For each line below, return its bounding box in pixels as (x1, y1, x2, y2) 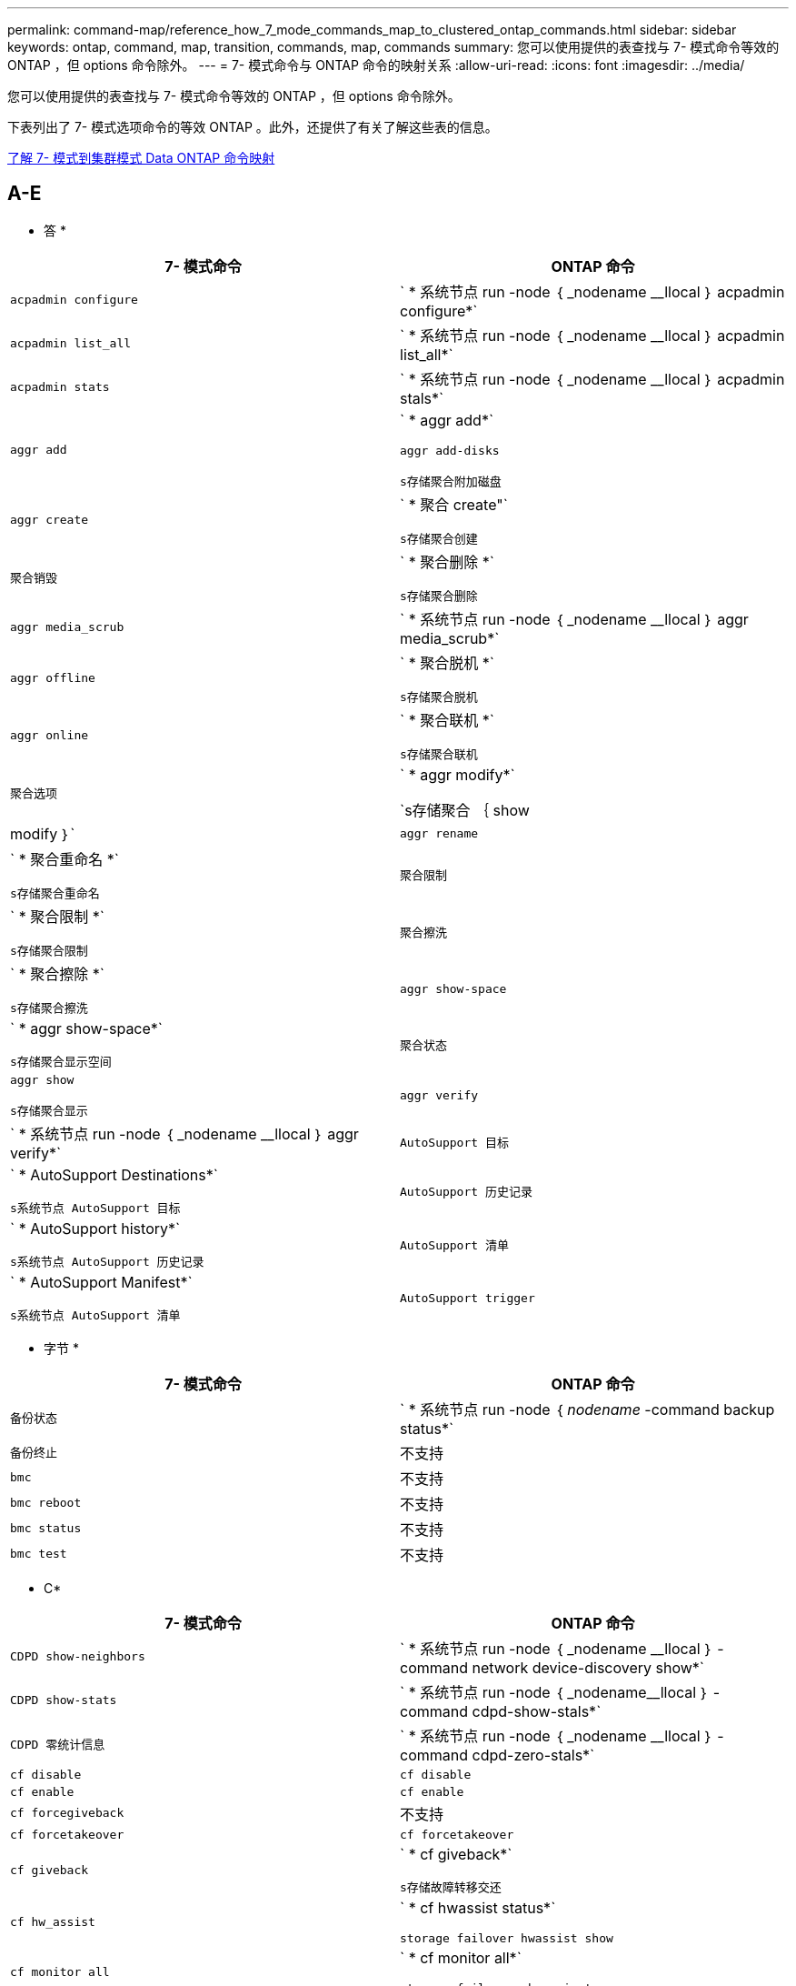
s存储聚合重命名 (10, 886, 100, 900)
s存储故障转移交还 (400, 1880, 502, 1894)
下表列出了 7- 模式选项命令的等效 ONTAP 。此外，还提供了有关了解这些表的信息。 (7, 119, 498, 135)
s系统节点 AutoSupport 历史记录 (10, 1254, 204, 1269)
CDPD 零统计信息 (10, 1738, 105, 1752)
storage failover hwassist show (400, 1931, 613, 1945)
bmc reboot (10, 1496, 82, 1510)
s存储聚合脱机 (400, 689, 478, 704)
